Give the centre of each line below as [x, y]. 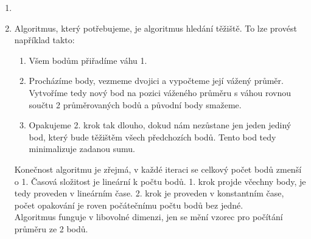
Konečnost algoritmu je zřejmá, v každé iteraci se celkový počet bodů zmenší [158, 169]
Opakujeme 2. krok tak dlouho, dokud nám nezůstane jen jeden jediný [160, 125]
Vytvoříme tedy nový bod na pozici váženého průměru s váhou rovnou [160, 92]
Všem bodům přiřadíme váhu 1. [88, 60]
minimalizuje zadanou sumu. [82, 149]
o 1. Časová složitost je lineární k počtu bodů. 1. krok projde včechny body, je [160, 181]
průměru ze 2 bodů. [51, 228]
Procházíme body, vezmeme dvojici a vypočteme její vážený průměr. [156, 81]
